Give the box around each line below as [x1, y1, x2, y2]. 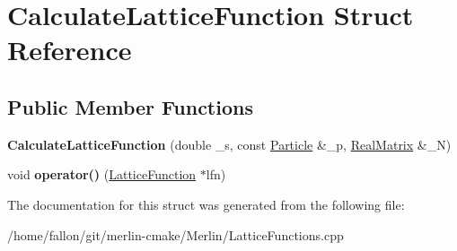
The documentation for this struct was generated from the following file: [7, 195, 405, 213]
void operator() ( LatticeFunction [7, 165, 197, 184]
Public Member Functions [7, 92, 253, 120]
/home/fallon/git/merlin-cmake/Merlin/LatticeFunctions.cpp [7, 225, 344, 244]
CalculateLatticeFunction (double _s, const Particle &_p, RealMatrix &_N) [7, 134, 452, 153]
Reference [7, 31, 132, 68]
